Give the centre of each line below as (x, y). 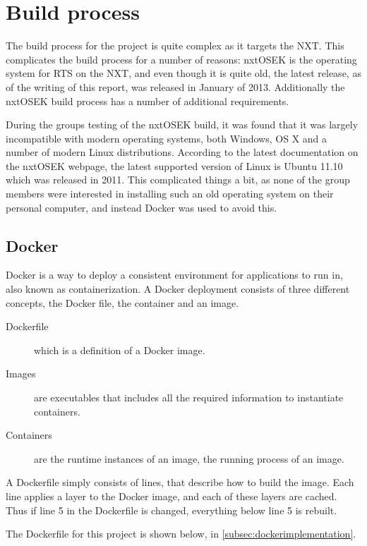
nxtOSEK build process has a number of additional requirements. (148, 101)
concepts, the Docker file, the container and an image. (122, 302)
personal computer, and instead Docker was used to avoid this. (142, 207)
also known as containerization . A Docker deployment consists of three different (178, 289)
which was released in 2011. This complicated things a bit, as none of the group (178, 180)
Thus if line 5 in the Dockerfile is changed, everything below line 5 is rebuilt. (172, 510)
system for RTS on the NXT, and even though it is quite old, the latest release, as (183, 73)
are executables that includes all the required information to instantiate (189, 398)
